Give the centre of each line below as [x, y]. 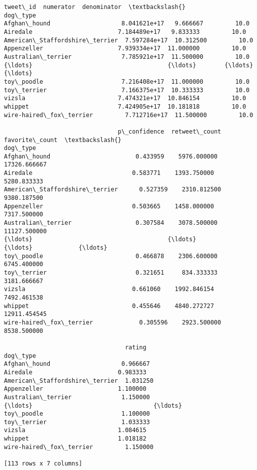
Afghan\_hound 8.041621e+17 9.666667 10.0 [127, 24]
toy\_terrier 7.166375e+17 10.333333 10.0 [127, 90]
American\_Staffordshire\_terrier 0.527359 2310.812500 [113, 190]
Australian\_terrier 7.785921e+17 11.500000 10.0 [127, 57]
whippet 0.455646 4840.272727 [109, 306]
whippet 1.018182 [75, 439]
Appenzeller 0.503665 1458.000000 [109, 206]
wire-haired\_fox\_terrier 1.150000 [79, 447]
